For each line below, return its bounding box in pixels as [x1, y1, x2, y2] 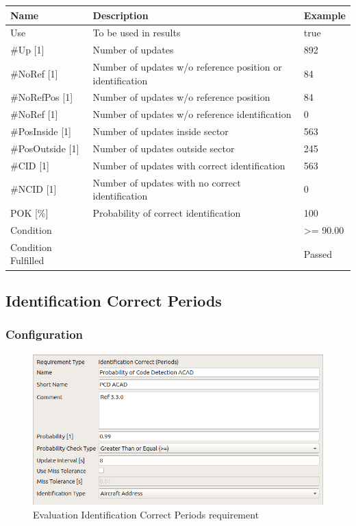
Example [303, 8, 346, 22]
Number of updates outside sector [92, 141, 235, 155]
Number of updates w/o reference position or [92, 60, 282, 74]
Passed [303, 246, 333, 261]
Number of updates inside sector [92, 124, 229, 139]
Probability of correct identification [92, 206, 241, 220]
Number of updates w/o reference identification [92, 107, 292, 121]
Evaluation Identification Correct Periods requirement [33, 507, 259, 521]
